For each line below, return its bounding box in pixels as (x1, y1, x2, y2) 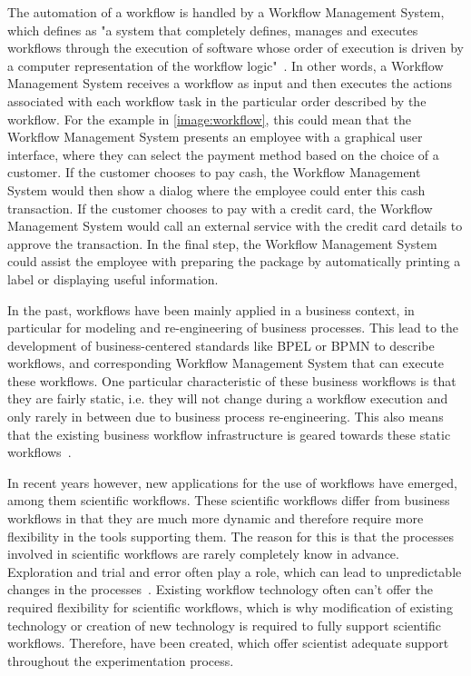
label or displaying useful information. (7, 269, 219, 288)
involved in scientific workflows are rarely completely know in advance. (7, 544, 399, 563)
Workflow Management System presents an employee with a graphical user (7, 127, 423, 146)
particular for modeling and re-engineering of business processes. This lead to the (7, 318, 458, 337)
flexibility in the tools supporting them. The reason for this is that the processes (7, 526, 454, 545)
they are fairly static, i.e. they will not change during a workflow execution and (7, 389, 448, 408)
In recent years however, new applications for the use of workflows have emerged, (7, 472, 457, 492)
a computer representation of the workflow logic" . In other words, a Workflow (7, 55, 444, 75)
